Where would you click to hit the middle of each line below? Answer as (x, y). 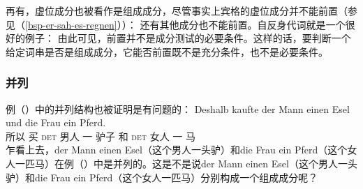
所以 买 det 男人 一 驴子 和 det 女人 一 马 (101, 136)
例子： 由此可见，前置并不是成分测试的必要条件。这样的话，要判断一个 (188, 38)
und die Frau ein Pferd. (56, 122)
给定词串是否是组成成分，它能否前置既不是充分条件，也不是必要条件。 (167, 51)
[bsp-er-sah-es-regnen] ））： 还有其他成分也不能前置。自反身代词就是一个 (185, 24)
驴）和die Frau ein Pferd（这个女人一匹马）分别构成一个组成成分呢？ (162, 177)
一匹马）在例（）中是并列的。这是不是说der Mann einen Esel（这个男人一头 (186, 163)
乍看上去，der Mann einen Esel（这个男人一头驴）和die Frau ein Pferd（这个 (177, 150)
